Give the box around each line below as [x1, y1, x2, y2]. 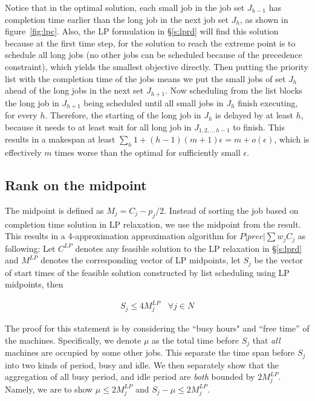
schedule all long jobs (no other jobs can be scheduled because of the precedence [5, 48, 302, 61]
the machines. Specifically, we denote [5, 333, 141, 346]
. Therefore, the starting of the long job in [45, 109, 201, 121]
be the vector [254, 254, 304, 266]
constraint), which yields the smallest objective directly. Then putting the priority [5, 60, 308, 72]
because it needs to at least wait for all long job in [5, 120, 192, 133]
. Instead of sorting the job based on [164, 204, 299, 216]
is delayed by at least [215, 109, 293, 121]
